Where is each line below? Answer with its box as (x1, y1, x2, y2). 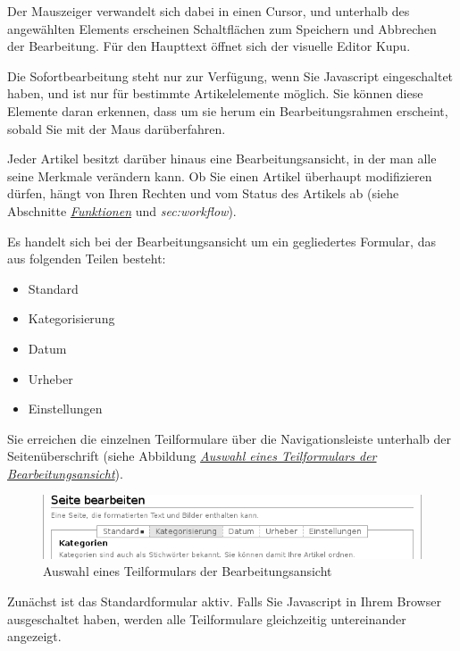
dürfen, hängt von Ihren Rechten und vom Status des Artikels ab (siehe (7, 184, 399, 203)
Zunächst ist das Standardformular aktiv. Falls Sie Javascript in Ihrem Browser (7, 592, 441, 611)
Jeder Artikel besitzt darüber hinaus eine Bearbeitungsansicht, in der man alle (7, 149, 437, 168)
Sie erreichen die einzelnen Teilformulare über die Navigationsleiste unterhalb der (7, 429, 452, 447)
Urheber (28, 369, 73, 388)
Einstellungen (28, 399, 103, 418)
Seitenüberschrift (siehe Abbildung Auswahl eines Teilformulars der (7, 447, 377, 465)
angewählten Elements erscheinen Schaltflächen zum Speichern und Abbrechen (7, 19, 437, 38)
